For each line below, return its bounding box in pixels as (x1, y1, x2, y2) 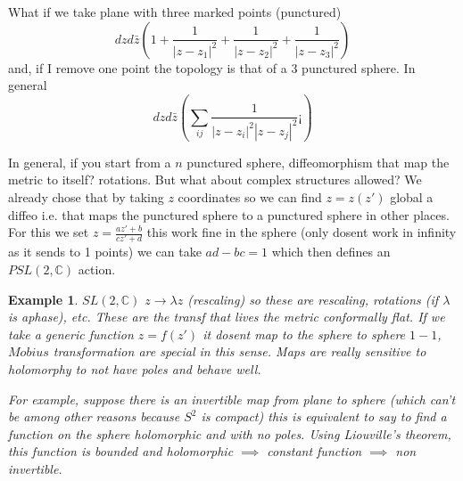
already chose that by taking (8, 187, 164, 206)
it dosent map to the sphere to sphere (203, 324, 406, 343)
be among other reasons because (8, 407, 180, 426)
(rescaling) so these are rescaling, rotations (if (187, 289, 439, 308)
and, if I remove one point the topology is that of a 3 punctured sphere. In (8, 58, 416, 77)
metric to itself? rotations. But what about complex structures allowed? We (8, 170, 422, 189)
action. (78, 260, 116, 278)
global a (390, 187, 434, 206)
